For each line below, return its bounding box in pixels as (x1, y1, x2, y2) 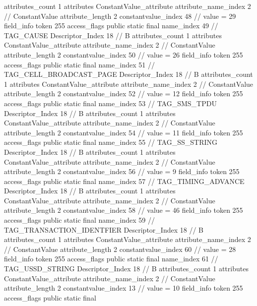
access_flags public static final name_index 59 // (4, 215, 155, 225)
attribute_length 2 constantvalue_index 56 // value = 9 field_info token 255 (4, 166, 240, 177)
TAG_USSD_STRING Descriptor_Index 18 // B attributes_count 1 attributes (4, 263, 249, 274)
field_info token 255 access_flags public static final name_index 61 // (4, 253, 218, 264)
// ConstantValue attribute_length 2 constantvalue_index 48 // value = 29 (4, 10, 236, 21)
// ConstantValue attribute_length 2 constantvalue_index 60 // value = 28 (4, 244, 236, 254)
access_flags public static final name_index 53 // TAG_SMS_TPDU (4, 98, 217, 108)
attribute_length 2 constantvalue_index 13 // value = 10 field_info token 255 (4, 283, 243, 293)
